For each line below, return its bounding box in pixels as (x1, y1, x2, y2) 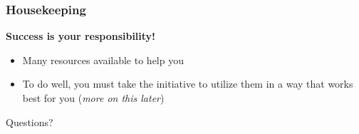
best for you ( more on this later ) (22, 91, 165, 105)
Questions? (6, 114, 53, 129)
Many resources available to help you (22, 52, 184, 67)
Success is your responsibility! (6, 29, 156, 43)
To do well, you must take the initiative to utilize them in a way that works (22, 76, 353, 91)
